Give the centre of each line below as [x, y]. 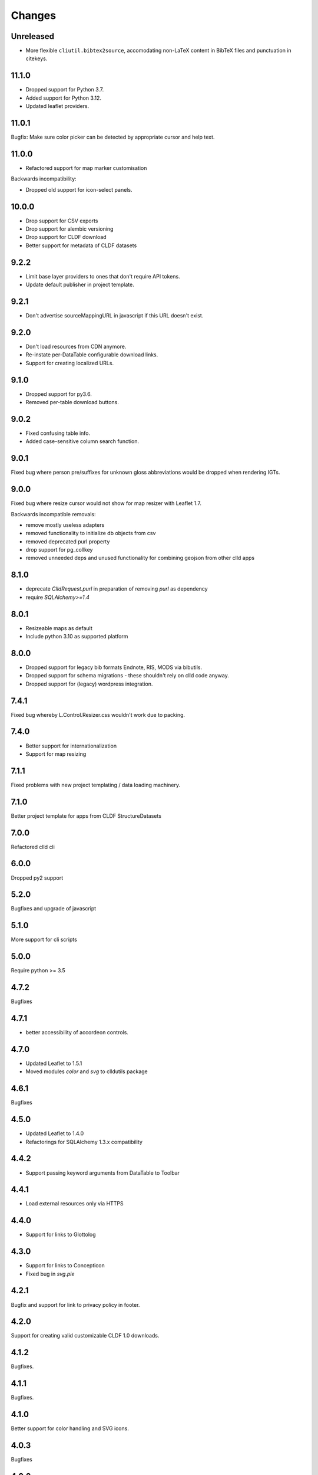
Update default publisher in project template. [80, 285]
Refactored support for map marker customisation [86, 168]
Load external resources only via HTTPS [74, 1204]
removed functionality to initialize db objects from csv [91, 533]
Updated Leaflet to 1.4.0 [55, 1133]
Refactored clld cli [33, 847]
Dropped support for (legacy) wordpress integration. [89, 684]
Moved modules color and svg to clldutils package [87, 1071]
